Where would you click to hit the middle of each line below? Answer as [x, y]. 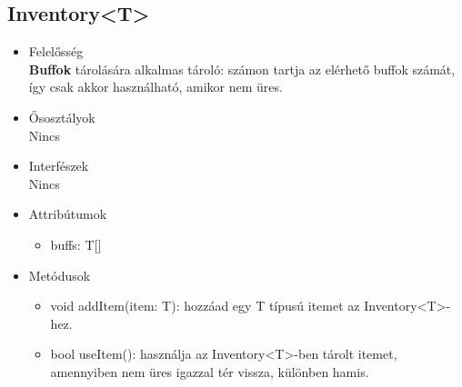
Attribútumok [68, 214]
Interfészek [59, 166]
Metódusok [60, 275]
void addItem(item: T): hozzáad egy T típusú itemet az [205, 306]
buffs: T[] [76, 244]
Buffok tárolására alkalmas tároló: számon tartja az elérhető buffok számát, [242, 69]
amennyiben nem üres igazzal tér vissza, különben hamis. [210, 371]
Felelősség [56, 51]
